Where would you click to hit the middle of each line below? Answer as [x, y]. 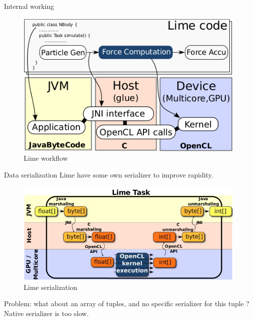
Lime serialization [51, 287]
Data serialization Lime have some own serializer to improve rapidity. [109, 175]
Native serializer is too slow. [46, 313]
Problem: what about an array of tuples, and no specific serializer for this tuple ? [127, 303]
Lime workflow [46, 158]
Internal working [29, 6]
